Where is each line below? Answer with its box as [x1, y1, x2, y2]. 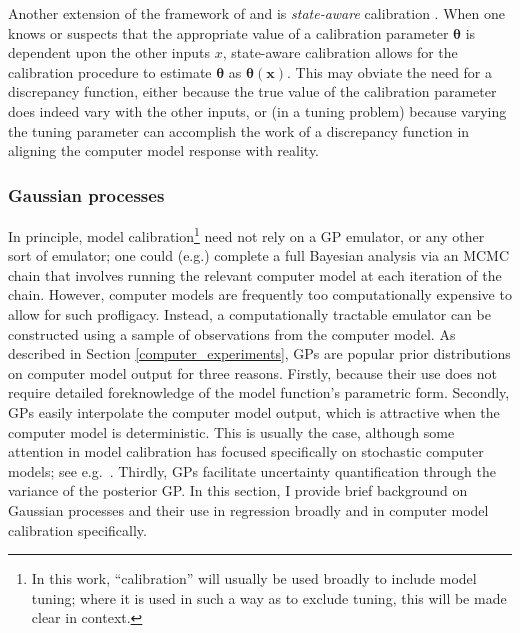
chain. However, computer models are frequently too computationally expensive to [8, 284, 512, 305]
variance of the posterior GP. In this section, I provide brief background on [8, 480, 468, 501]
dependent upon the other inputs [8, 42, 210, 63]
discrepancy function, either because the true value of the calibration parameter [8, 81, 497, 102]
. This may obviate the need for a [286, 61, 493, 82]
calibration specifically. [8, 519, 147, 540]
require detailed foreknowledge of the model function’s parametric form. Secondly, [8, 382, 510, 403]
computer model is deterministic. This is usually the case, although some [8, 421, 455, 442]
